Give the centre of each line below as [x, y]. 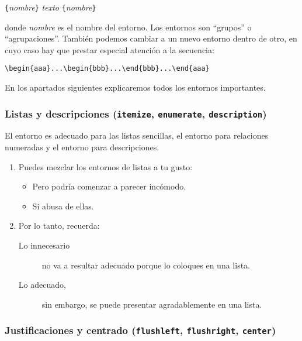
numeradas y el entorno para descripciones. [82, 147]
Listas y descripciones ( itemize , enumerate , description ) [136, 113]
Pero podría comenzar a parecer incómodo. [109, 186]
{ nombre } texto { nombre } [51, 7]
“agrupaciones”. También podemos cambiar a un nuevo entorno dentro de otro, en [151, 38]
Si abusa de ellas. [63, 206]
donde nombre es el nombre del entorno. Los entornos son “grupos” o [128, 27]
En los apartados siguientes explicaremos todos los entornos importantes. [135, 87]
